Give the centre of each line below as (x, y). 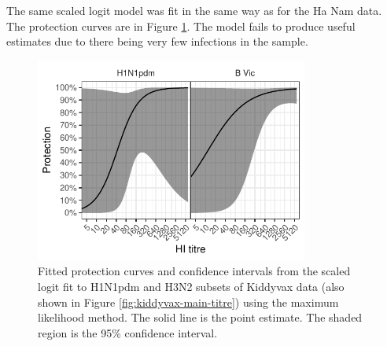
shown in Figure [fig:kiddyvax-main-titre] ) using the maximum (188, 302)
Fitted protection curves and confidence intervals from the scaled (194, 271)
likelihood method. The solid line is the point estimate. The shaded (200, 317)
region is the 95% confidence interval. (128, 332)
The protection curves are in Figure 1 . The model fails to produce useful (181, 26)
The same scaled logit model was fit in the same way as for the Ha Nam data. (194, 10)
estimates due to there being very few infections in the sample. (157, 41)
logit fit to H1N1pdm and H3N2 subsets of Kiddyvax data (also (191, 287)
